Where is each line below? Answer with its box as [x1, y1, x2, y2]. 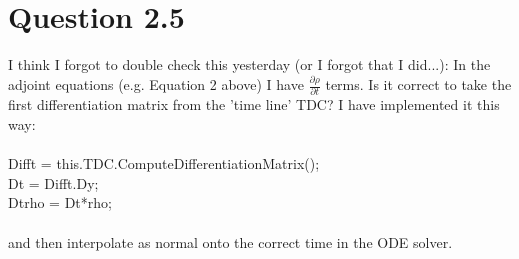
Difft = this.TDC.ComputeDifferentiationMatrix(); [8, 153, 320, 174]
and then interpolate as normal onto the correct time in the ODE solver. [8, 231, 453, 252]
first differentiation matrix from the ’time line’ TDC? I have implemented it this [8, 94, 500, 115]
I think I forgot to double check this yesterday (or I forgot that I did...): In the [8, 54, 491, 75]
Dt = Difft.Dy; [8, 172, 99, 193]
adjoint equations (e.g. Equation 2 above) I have [8, 74, 304, 95]
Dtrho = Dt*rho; [8, 192, 112, 213]
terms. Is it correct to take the [325, 74, 512, 95]
